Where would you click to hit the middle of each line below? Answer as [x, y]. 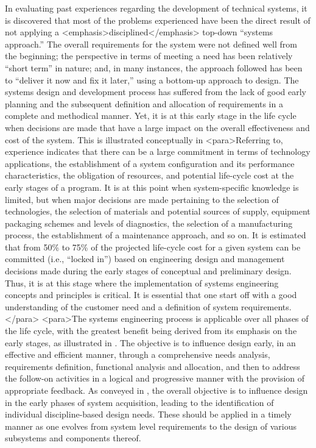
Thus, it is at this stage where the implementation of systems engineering [142, 283]
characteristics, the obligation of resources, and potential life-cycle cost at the [149, 175]
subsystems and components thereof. [73, 438]
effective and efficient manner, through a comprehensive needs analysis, [138, 354]
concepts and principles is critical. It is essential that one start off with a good [151, 295]
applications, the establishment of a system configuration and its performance [150, 163]
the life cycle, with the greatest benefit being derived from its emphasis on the [151, 331]
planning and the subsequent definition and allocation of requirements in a [144, 103]
